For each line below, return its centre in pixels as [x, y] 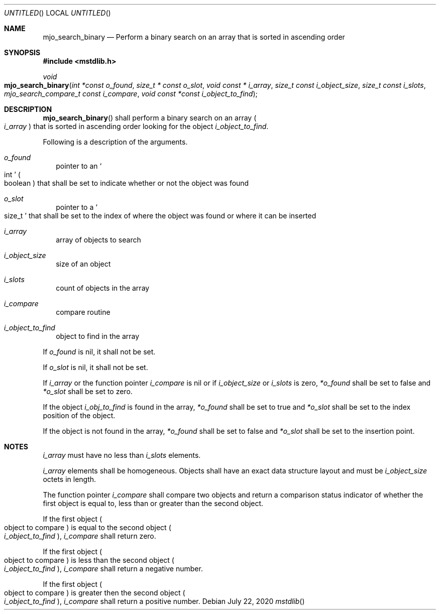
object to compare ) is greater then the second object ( [95, 593]
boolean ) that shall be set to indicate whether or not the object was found [127, 183]
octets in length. [70, 479]
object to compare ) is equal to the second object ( [88, 527]
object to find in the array [98, 336]
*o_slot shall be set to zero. [88, 391]
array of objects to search [98, 240]
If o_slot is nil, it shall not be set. [95, 367]
